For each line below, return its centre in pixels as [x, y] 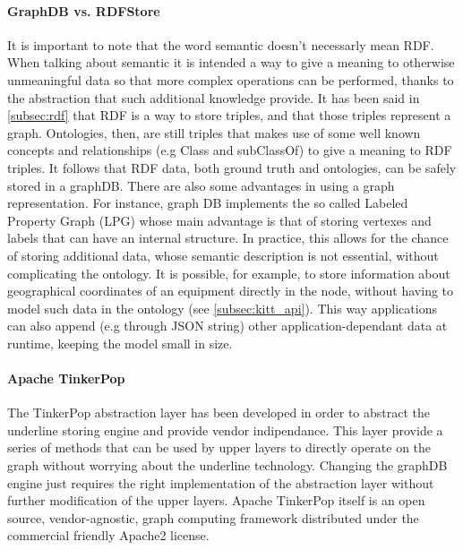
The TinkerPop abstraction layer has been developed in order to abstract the [219, 412]
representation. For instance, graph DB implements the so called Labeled [208, 203]
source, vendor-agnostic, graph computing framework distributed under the [213, 517]
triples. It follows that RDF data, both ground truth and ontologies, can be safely [232, 167]
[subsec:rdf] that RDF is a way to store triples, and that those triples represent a [229, 115]
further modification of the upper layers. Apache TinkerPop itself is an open [216, 500]
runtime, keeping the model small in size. [120, 343]
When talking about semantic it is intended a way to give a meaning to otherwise [231, 62]
